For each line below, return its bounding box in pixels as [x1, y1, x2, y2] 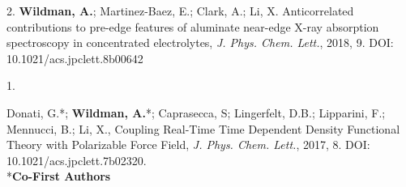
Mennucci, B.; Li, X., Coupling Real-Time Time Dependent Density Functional [6, 120, 400, 137]
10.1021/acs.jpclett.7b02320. [6, 151, 147, 168]
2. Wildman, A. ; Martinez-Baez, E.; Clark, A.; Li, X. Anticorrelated [6, 2, 354, 19]
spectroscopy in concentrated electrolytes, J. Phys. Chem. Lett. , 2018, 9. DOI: [6, 34, 394, 51]
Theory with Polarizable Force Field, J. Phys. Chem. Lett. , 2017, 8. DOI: [6, 136, 370, 153]
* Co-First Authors [6, 168, 111, 185]
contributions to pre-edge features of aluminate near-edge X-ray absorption [6, 18, 379, 35]
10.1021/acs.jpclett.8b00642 [6, 49, 143, 66]
